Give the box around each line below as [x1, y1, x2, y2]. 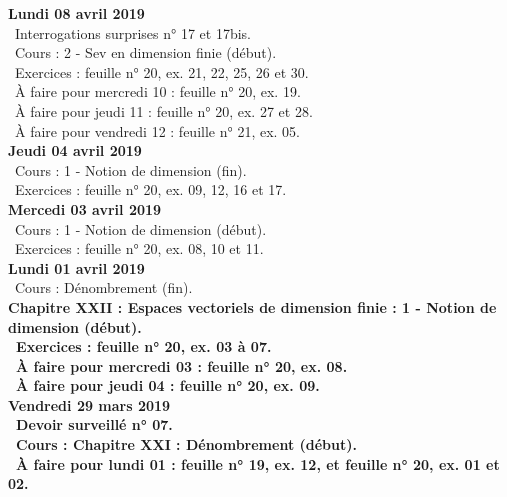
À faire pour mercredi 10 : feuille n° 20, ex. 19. [14, 81, 301, 102]
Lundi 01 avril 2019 [8, 257, 145, 278]
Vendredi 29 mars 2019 [8, 394, 171, 415]
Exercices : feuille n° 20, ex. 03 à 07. [16, 336, 272, 357]
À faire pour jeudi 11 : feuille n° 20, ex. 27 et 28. [14, 100, 313, 121]
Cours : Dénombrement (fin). [14, 277, 193, 298]
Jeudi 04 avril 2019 [8, 140, 142, 161]
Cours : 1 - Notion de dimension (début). [14, 218, 267, 239]
